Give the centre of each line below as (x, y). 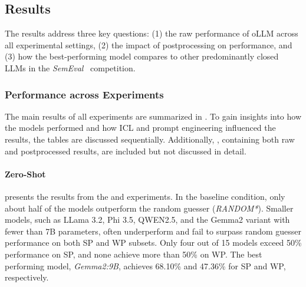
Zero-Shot (25, 174)
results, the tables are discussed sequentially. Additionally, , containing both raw (150, 139)
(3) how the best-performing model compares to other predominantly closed (142, 56)
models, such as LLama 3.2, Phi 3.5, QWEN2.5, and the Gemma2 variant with (147, 220)
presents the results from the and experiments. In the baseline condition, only (145, 196)
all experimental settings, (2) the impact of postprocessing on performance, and (149, 44)
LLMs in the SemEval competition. (70, 67)
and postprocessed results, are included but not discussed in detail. (126, 151)
